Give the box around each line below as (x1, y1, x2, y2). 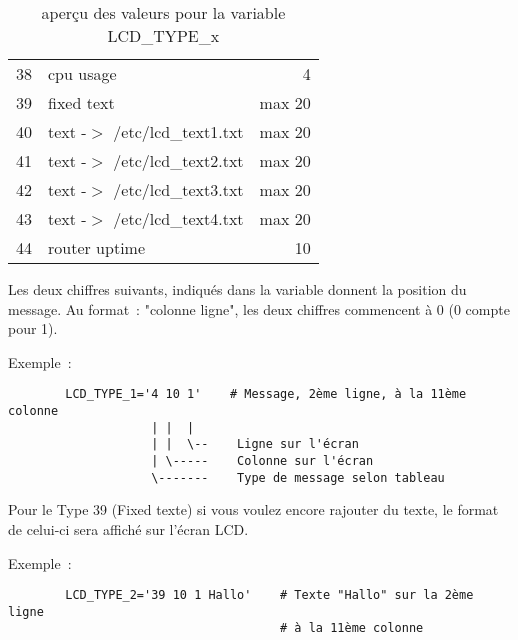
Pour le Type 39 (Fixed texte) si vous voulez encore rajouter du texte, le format (8, 499, 499, 520)
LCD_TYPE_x (107, 24, 220, 47)
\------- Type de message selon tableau (151, 470, 445, 485)
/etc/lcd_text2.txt (113, 149, 244, 172)
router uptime (48, 236, 146, 259)
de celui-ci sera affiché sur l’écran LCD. (8, 518, 249, 539)
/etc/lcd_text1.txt (113, 120, 244, 143)
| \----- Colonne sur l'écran (151, 454, 374, 468)
